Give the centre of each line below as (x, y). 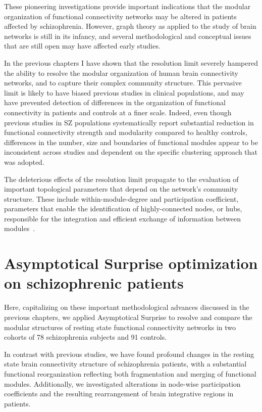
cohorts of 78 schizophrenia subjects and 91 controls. (86, 337)
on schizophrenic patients (94, 283)
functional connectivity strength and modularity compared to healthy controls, (126, 132)
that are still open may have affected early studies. (82, 46)
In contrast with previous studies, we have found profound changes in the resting (129, 354)
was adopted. (24, 162)
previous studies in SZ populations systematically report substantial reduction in (129, 122)
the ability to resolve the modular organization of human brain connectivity (121, 73)
